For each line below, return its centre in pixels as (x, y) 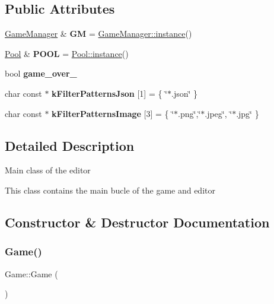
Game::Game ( (31, 273)
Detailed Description (70, 145)
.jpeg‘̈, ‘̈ (219, 113)
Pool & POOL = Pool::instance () (67, 53)
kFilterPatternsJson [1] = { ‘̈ (110, 93)
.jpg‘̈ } (248, 113)
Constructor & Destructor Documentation (137, 222)
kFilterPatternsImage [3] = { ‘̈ (113, 113)
